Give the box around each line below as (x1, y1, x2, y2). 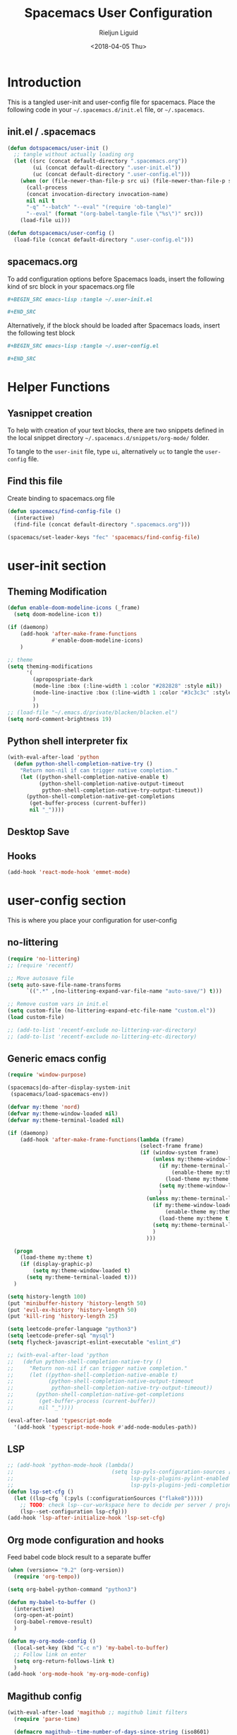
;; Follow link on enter (13, 1651, 87, 1658)
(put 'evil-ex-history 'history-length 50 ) (7, 1306, 138, 1313)
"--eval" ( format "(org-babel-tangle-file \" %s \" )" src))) (25, 210, 203, 217)
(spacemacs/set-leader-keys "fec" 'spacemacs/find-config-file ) (7, 534, 200, 541)
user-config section (7, 893, 126, 909)
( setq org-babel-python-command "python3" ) (7, 1586, 138, 1593)
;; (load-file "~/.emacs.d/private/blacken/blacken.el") (7, 709, 178, 716)
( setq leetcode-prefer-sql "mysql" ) (7, 1332, 115, 1339)
